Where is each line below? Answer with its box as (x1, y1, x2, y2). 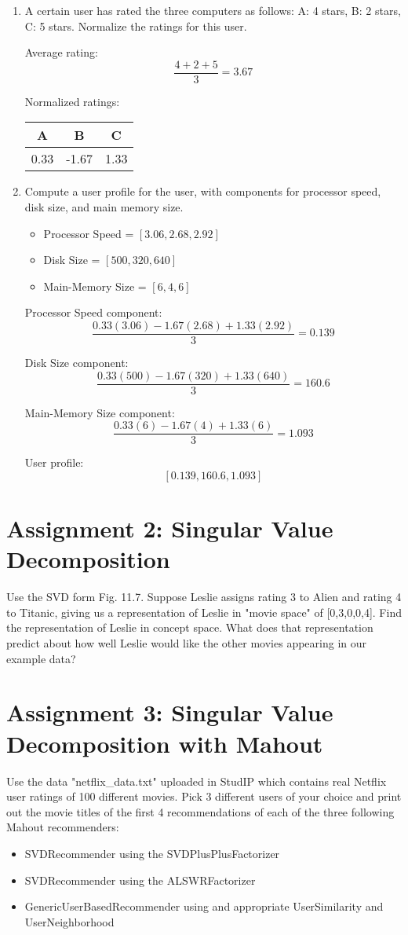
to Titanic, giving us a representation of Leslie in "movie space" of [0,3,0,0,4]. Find (6, 603, 402, 620)
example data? (6, 650, 76, 666)
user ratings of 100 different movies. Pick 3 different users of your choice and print (6, 788, 402, 805)
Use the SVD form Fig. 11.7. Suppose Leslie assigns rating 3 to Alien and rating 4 (6, 588, 402, 605)
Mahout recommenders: (6, 819, 119, 835)
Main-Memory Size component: (24, 404, 175, 420)
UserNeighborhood (24, 913, 115, 929)
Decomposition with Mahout (6, 727, 323, 759)
